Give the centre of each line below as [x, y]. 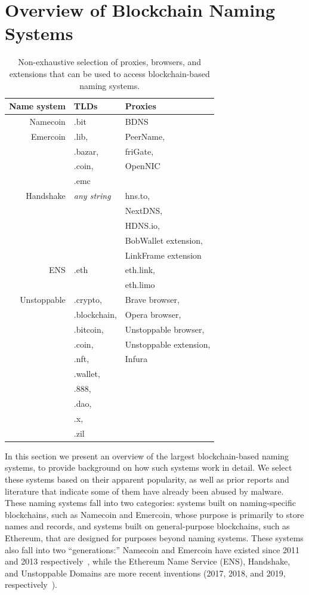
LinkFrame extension [163, 255]
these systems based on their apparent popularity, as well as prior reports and [147, 479]
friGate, [139, 151]
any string [92, 196]
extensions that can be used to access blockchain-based [109, 73]
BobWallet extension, [164, 240]
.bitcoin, [89, 329]
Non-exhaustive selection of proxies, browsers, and [110, 62]
